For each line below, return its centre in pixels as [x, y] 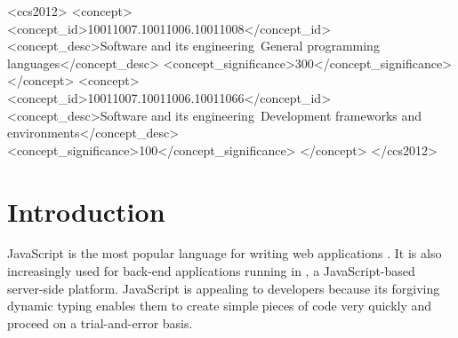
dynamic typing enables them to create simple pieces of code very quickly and [220, 306]
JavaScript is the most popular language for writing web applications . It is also [225, 253]
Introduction [86, 211]
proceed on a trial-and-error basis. [100, 322]
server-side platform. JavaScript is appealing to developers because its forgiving [224, 288]
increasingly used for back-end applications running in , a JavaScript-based [211, 271]
